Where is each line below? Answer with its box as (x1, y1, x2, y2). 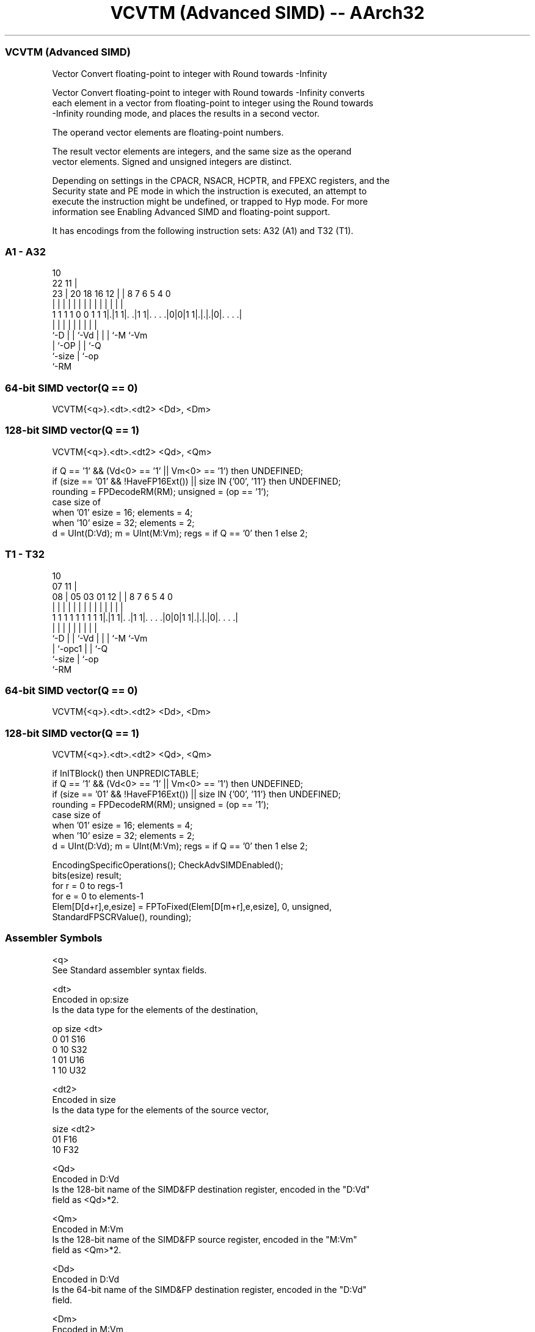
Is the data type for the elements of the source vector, (52, 1104, 269, 1115)
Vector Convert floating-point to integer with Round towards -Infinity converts (52, 87, 365, 98)
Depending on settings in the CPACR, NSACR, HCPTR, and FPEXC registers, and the (52, 175, 390, 186)
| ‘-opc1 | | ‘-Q (52, 643, 108, 654)
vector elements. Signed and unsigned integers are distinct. (52, 156, 292, 167)
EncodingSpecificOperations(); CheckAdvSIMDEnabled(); (52, 860, 283, 870)
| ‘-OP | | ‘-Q (52, 340, 101, 351)
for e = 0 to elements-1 (52, 891, 144, 901)
